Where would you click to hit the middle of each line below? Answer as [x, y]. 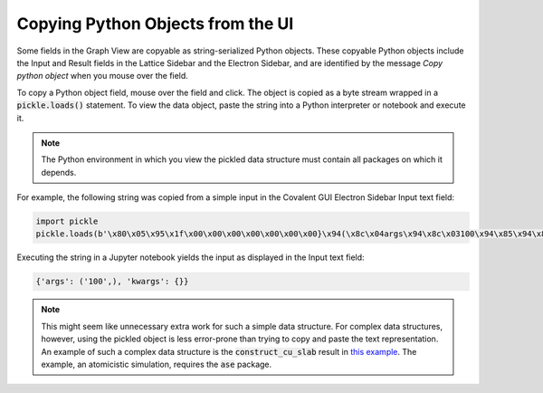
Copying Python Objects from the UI [155, 24]
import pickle [67, 221]
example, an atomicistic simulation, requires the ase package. [157, 364]
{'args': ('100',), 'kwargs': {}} [112, 282]
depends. [59, 172]
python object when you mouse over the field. [103, 76]
